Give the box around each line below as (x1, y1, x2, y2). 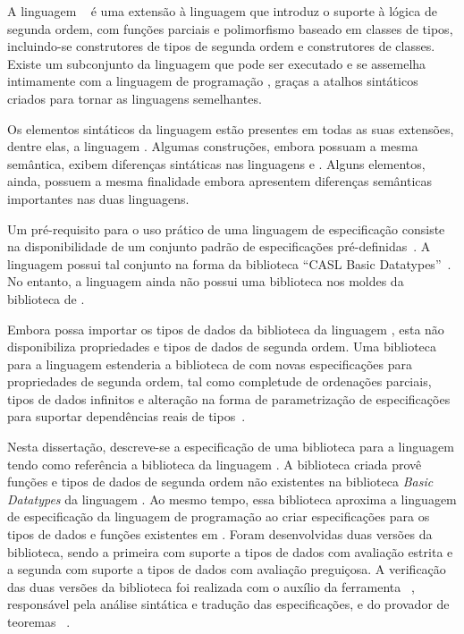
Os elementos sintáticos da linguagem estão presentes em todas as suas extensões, (7, 119, 454, 138)
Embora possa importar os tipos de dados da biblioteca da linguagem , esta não (7, 319, 444, 338)
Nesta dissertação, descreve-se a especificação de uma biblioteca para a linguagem (7, 437, 454, 456)
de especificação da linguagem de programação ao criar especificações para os (7, 507, 430, 526)
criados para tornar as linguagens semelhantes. (7, 89, 262, 107)
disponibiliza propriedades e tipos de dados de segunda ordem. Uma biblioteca (7, 337, 437, 356)
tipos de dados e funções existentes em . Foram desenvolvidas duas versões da (7, 525, 433, 544)
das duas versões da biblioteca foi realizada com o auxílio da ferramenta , (7, 577, 415, 596)
